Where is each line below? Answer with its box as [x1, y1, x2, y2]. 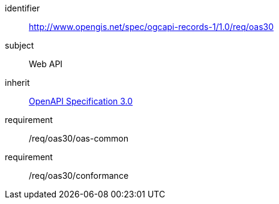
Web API [29, 59, 63, 69]
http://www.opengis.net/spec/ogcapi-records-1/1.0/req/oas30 [29, 22, 274, 32]
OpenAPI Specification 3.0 [29, 96, 133, 106]
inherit [5, 77, 30, 88]
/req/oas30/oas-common [29, 133, 128, 143]
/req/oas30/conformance [29, 170, 129, 181]
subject [5, 40, 34, 50]
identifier [5, 3, 40, 13]
